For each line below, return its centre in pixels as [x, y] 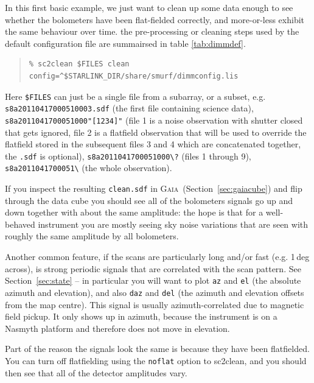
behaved [20, 224]
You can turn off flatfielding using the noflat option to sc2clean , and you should [156, 360]
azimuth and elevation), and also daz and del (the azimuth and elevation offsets [155, 292]
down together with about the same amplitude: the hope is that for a [134, 212]
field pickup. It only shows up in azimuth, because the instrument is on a [141, 316]
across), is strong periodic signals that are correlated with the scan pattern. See [153, 268]
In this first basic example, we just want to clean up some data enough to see [149, 7]
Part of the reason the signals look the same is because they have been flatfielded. [157, 349]
